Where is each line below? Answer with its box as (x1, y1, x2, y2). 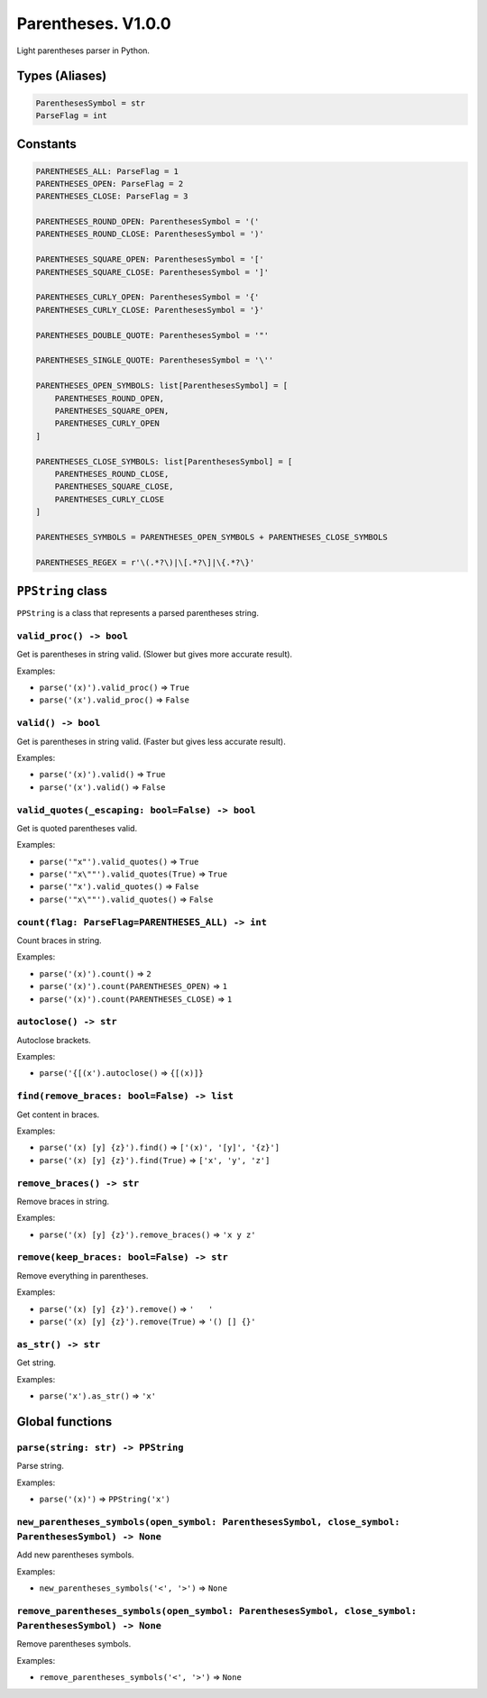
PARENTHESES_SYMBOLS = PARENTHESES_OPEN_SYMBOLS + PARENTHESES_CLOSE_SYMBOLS (35, 532, 388, 542)
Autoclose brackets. (16, 1034, 92, 1045)
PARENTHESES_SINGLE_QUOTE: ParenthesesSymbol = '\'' (35, 355, 274, 365)
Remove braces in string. (16, 1196, 110, 1207)
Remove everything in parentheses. (16, 1270, 149, 1280)
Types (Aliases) (16, 69, 107, 84)
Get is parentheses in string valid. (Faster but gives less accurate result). (16, 736, 286, 747)
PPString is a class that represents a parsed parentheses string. (16, 608, 259, 619)
